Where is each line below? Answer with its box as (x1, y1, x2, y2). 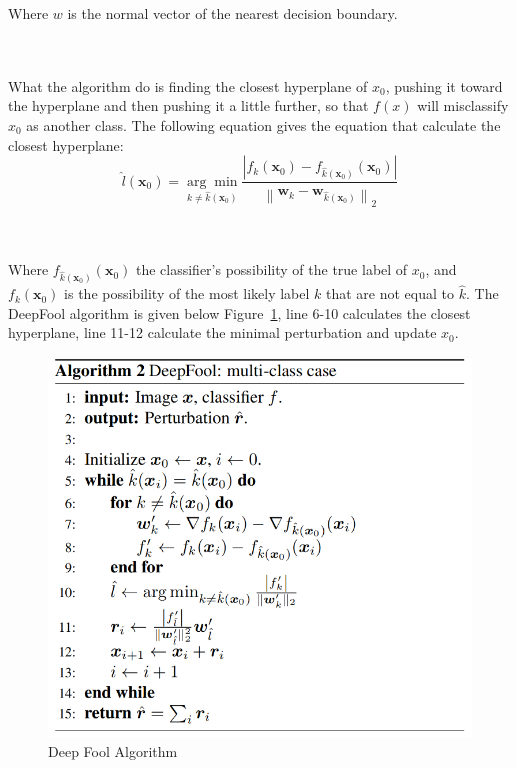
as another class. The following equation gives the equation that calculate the (26, 114, 501, 135)
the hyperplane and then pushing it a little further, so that (8, 95, 369, 116)
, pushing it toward (385, 75, 503, 96)
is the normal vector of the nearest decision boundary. (67, 3, 398, 23)
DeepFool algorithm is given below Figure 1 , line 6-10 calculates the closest (8, 302, 471, 323)
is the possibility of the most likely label (64, 283, 310, 304)
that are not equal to (326, 283, 455, 304)
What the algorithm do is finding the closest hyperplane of (8, 75, 368, 96)
